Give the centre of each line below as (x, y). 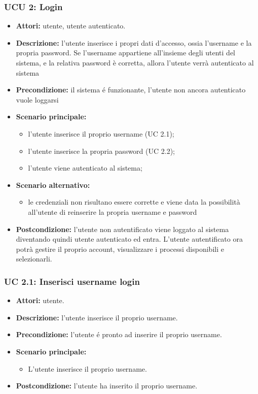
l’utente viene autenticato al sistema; (85, 168)
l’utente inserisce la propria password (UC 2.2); (102, 151)
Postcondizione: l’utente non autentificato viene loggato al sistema (122, 229)
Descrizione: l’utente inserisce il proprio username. (97, 317)
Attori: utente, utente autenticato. (71, 26)
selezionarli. (34, 259)
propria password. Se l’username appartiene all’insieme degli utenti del (125, 53)
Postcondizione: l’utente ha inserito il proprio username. (107, 386)
